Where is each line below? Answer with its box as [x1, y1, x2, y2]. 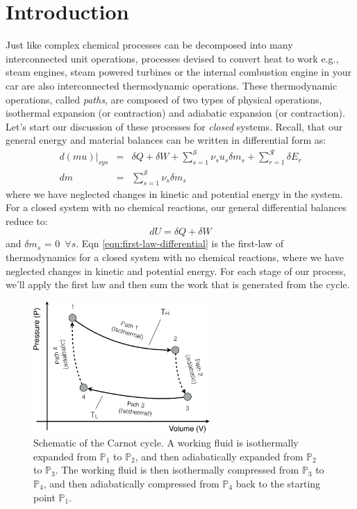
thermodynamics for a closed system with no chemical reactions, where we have [6, 249, 344, 264]
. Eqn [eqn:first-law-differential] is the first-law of [76, 236, 284, 251]
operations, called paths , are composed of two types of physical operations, [6, 92, 322, 106]
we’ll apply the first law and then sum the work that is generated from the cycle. [6, 277, 350, 292]
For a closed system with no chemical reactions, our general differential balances [6, 200, 347, 215]
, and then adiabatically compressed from [43, 476, 219, 490]
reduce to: [6, 213, 48, 228]
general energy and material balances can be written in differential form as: [6, 133, 326, 147]
